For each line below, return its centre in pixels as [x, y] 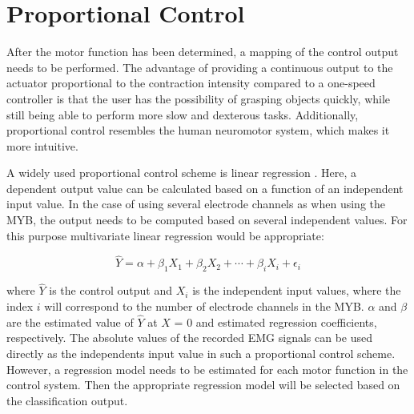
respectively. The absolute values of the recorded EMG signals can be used [190, 338]
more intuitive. [42, 145]
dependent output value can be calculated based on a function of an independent [205, 188]
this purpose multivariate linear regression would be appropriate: [165, 235]
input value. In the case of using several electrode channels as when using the [196, 204]
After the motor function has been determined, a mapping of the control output [203, 52]
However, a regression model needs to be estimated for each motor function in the [207, 369]
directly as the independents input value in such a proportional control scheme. [201, 354]
